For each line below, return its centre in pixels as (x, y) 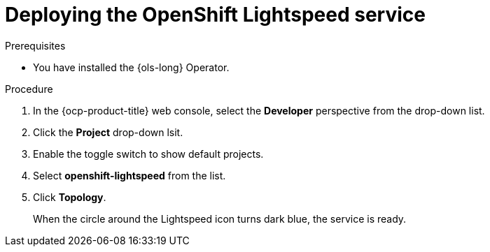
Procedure (29, 89)
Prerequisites (35, 45)
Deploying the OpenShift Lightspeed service (215, 15)
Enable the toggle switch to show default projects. (148, 154)
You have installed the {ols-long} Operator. (131, 67)
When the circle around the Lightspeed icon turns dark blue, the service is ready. (220, 218)
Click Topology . (70, 197)
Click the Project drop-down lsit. (108, 132)
